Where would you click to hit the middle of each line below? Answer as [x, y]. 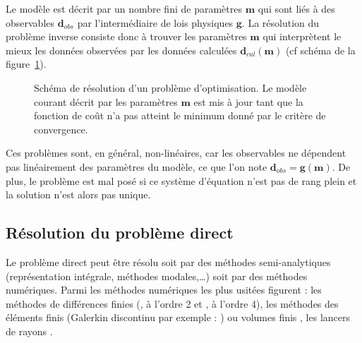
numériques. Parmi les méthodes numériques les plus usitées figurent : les [164, 290]
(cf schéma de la [320, 50]
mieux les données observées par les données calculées [121, 50]
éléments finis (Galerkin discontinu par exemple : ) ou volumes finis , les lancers [178, 317]
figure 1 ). [26, 64]
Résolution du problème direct [120, 233]
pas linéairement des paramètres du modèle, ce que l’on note [137, 166]
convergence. [61, 129]
